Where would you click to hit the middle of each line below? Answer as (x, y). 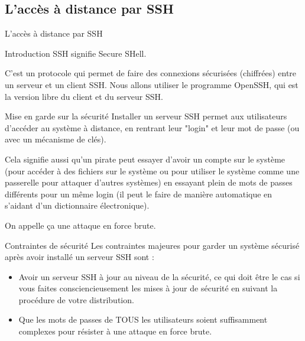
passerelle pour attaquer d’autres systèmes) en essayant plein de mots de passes (149, 182)
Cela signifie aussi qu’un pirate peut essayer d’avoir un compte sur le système (145, 159)
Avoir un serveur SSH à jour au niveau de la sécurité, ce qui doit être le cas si (159, 276)
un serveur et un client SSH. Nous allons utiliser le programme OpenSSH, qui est (152, 84)
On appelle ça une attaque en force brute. (80, 225)
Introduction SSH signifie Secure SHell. (76, 53)
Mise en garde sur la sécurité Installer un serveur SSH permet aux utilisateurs (146, 116)
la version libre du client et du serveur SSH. (84, 96)
